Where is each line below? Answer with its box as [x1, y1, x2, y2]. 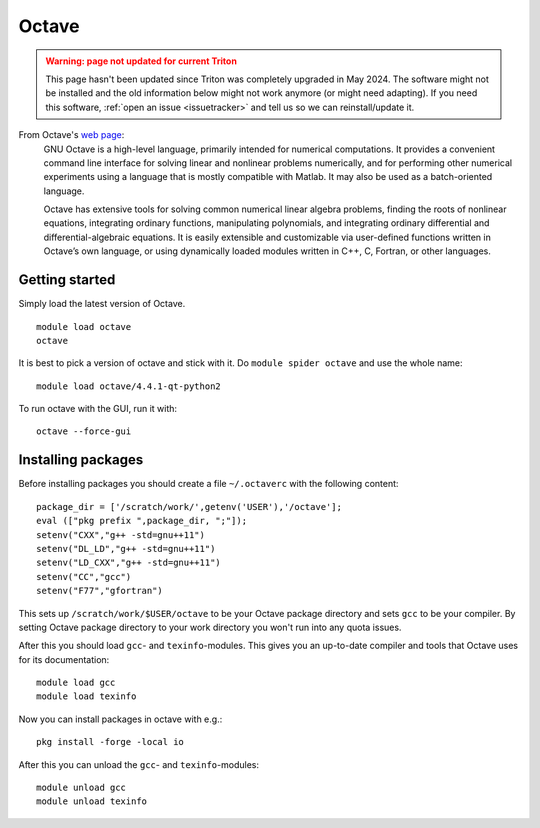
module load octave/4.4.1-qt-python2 [36, 380, 222, 392]
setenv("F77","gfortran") [36, 585, 164, 597]
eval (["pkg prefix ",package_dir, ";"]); [36, 515, 248, 527]
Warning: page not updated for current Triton [45, 55, 237, 67]
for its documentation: [18, 653, 110, 665]
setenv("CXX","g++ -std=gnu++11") [36, 529, 205, 540]
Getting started [18, 271, 116, 289]
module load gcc [36, 677, 116, 689]
